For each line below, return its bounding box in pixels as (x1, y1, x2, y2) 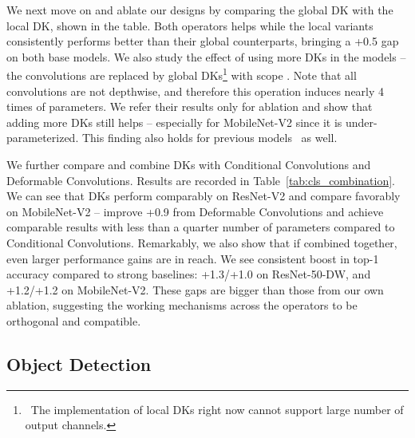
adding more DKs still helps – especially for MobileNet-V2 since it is (6, 113, 342, 130)
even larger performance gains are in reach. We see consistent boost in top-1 (6, 250, 379, 266)
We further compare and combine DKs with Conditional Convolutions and (6, 156, 371, 172)
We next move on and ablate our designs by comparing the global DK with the (6, 2, 393, 18)
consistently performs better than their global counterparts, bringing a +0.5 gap (6, 33, 399, 49)
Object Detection (6, 351, 152, 376)
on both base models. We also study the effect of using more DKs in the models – (6, 48, 406, 65)
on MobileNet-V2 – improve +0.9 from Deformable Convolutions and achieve (6, 203, 384, 219)
